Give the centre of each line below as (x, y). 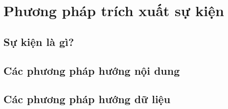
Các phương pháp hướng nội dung (92, 70)
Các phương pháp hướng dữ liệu (87, 99)
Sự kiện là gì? (39, 41)
